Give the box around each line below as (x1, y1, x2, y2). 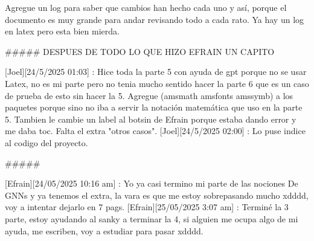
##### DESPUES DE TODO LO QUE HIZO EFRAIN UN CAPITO (5, 45, 275, 57)
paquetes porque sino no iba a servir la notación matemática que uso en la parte (5, 101, 303, 114)
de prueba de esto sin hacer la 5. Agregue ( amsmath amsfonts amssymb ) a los (5, 89, 293, 101)
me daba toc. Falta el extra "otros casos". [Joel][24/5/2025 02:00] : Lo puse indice (5, 124, 306, 137)
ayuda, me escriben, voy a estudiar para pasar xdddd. (5, 224, 203, 237)
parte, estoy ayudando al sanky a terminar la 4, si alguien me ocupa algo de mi (5, 212, 298, 225)
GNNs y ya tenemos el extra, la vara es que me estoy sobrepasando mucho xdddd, (5, 188, 309, 201)
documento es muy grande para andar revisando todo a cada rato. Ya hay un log (5, 13, 304, 25)
